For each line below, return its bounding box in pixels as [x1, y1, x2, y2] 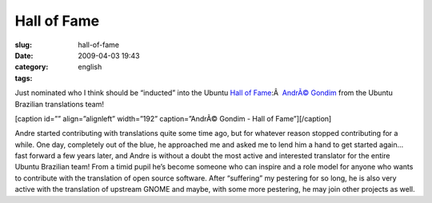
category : [14, 62, 49, 72]
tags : [14, 73, 33, 83]
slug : [14, 40, 32, 50]
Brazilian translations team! [14, 99, 104, 109]
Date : [14, 50, 34, 60]
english [78, 62, 102, 72]
